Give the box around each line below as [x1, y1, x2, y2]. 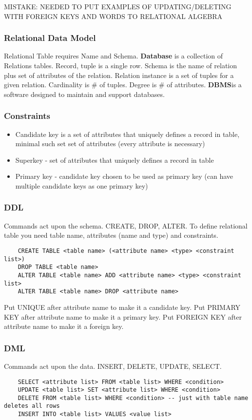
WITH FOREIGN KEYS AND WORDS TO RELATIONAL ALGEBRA [4, 11, 223, 21]
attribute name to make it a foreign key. [4, 321, 124, 331]
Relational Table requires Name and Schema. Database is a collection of [4, 51, 223, 61]
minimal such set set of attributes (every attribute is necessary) [15, 138, 205, 149]
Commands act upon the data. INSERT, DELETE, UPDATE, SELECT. [4, 361, 222, 371]
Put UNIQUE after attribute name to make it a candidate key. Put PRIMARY [4, 302, 241, 312]
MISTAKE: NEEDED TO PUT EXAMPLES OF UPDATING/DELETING [4, 1, 232, 11]
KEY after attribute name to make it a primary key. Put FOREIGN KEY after [4, 311, 242, 322]
